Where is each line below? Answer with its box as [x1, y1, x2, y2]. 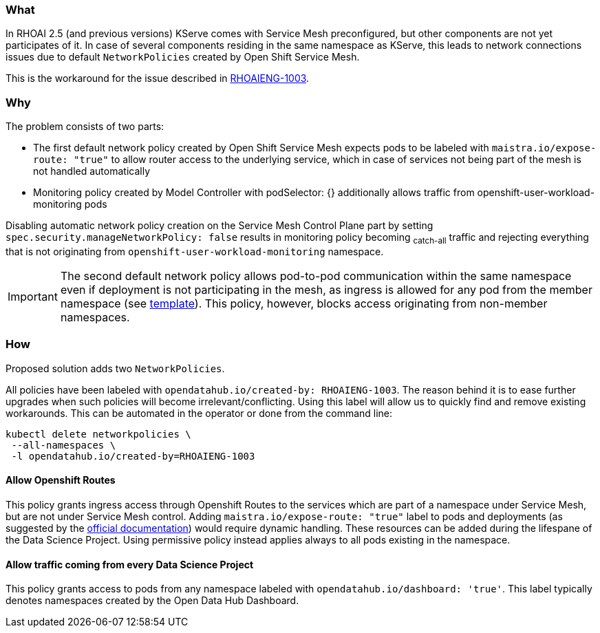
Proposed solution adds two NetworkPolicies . [6, 362, 225, 374]
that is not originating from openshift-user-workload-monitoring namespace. [6, 245, 384, 257]
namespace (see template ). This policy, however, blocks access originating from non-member [60, 296, 548, 310]
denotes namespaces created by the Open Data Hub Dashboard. [6, 594, 299, 607]
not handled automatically [33, 165, 151, 178]
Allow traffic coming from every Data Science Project [6, 558, 254, 570]
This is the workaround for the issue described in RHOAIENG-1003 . [6, 72, 310, 85]
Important [8, 289, 58, 303]
